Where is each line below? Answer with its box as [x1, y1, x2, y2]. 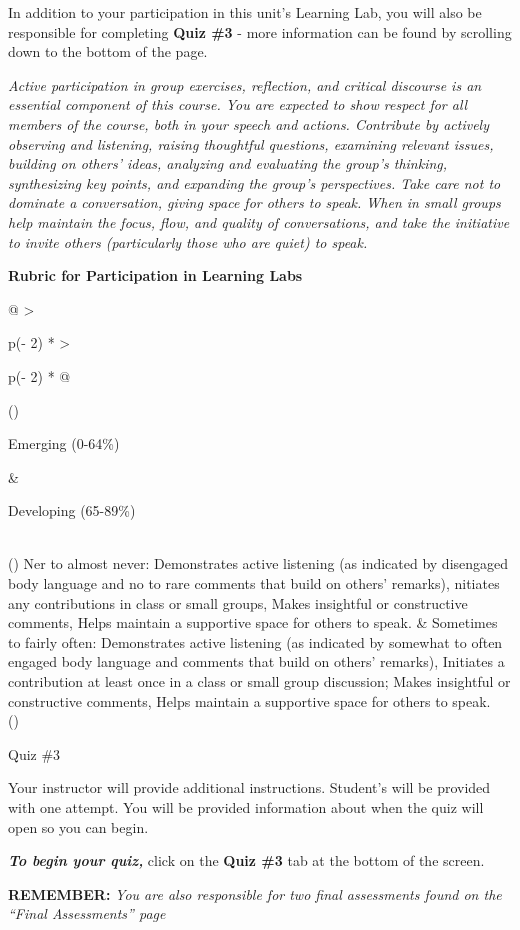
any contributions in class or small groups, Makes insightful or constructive [8, 592, 468, 613]
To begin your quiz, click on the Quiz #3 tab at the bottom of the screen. [8, 850, 485, 871]
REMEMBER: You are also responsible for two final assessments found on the [8, 883, 502, 904]
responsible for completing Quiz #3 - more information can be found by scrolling [8, 21, 512, 42]
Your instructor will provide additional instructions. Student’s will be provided [8, 777, 491, 798]
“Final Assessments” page [8, 903, 166, 924]
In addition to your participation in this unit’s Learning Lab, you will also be [8, 2, 482, 22]
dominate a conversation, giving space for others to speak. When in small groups [8, 192, 501, 213]
